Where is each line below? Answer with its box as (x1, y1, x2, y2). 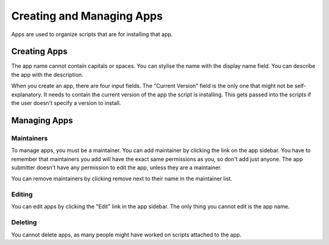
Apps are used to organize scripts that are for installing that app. (11, 31, 173, 38)
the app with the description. (11, 71, 83, 78)
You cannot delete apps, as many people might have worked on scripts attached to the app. (11, 231, 242, 238)
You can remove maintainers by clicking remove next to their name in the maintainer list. (11, 175, 233, 183)
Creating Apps (11, 46, 68, 57)
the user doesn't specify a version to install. (11, 100, 121, 107)
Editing (11, 190, 33, 199)
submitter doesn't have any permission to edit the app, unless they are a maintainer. (11, 164, 222, 171)
